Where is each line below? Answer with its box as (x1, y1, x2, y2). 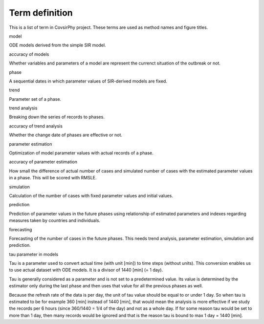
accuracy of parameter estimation (9, 159, 78, 165)
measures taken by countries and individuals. (9, 217, 100, 223)
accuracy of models (9, 51, 49, 57)
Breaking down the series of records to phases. (9, 114, 105, 120)
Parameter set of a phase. (9, 96, 61, 102)
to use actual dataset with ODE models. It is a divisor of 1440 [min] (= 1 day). (9, 267, 163, 273)
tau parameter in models (9, 251, 59, 257)
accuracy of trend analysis (9, 123, 63, 129)
